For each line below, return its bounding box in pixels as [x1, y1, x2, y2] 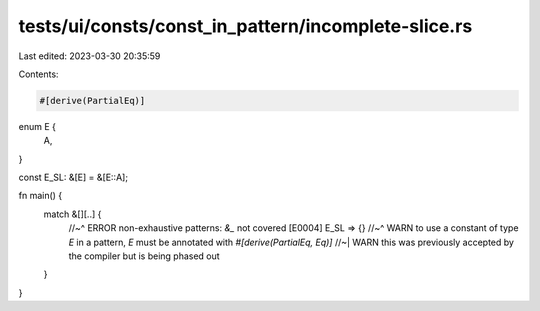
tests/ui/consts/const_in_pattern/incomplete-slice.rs [18, 15, 473, 37]
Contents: [18, 68, 59, 80]
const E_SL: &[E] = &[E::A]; [18, 171, 129, 184]
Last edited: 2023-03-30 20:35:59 [18, 50, 161, 62]
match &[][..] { [43, 208, 102, 220]
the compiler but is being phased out [68, 250, 220, 262]
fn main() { [18, 190, 63, 202]
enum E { [18, 120, 57, 132]
